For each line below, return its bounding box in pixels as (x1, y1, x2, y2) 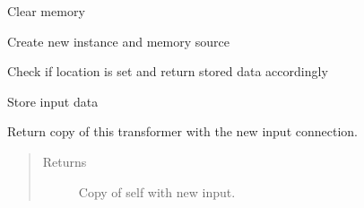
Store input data (7, 91, 99, 110)
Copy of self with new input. (78, 182, 236, 201)
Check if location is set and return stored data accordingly (7, 62, 328, 81)
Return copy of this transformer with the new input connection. (7, 122, 358, 141)
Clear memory (7, 2, 85, 20)
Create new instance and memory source (7, 31, 230, 50)
